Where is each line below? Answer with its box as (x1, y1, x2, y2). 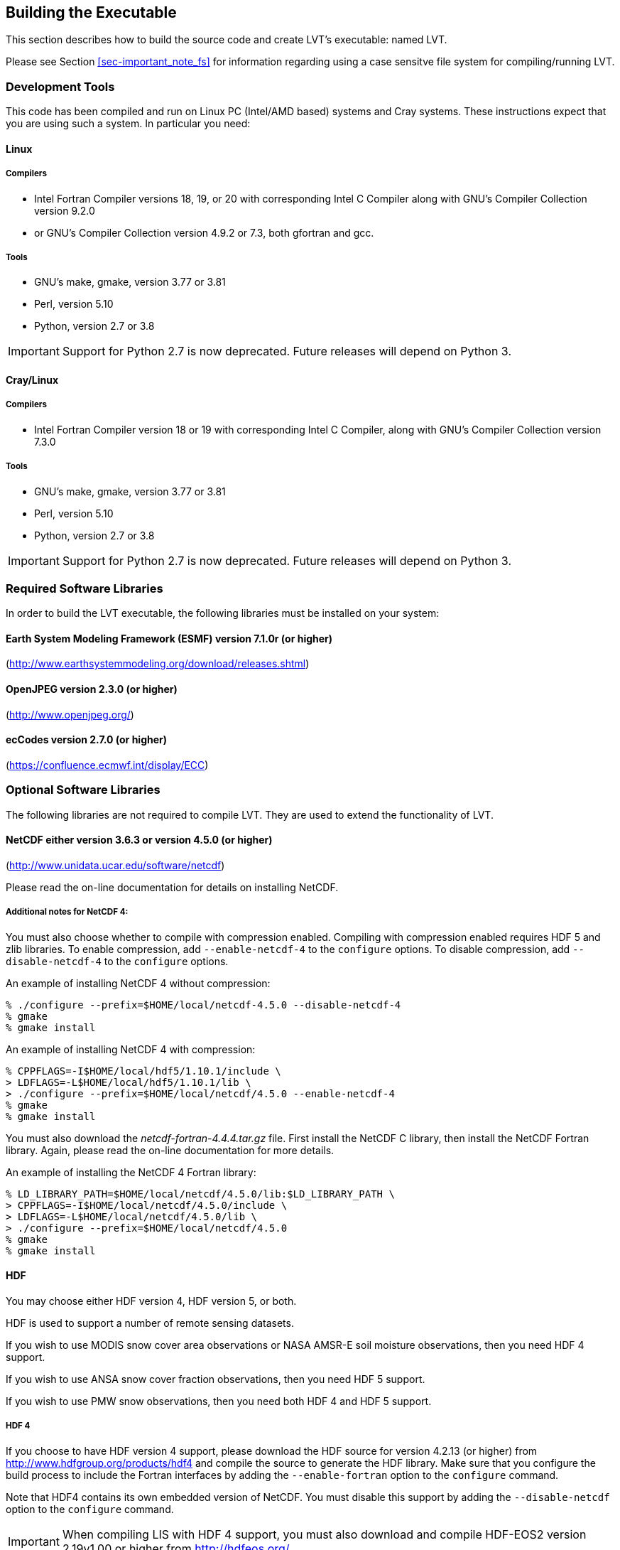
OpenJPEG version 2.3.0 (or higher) (6, 683, 178, 696)
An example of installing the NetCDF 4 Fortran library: (6, 1166, 256, 1178)
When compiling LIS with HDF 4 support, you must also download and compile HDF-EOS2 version (62, 1527, 587, 1541)
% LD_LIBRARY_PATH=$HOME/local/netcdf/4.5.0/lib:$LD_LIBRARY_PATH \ (6, 1188, 395, 1200)
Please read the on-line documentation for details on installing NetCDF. (6, 881, 339, 893)
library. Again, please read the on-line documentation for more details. (6, 1143, 335, 1156)
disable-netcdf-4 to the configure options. (6, 954, 229, 967)
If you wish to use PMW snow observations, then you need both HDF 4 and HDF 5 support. (6, 1394, 432, 1407)
